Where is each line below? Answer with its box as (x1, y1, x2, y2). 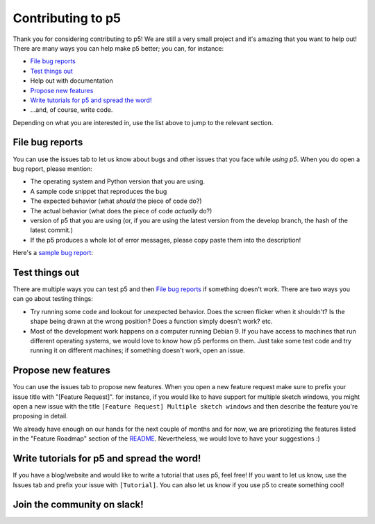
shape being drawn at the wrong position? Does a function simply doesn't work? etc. (30, 317, 273, 326)
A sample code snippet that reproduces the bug (30, 187, 167, 195)
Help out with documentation (30, 76, 114, 85)
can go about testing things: (12, 295, 94, 303)
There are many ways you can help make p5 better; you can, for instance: (12, 44, 224, 52)
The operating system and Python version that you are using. (30, 177, 205, 186)
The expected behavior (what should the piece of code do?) (30, 197, 202, 205)
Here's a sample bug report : (12, 249, 94, 257)
